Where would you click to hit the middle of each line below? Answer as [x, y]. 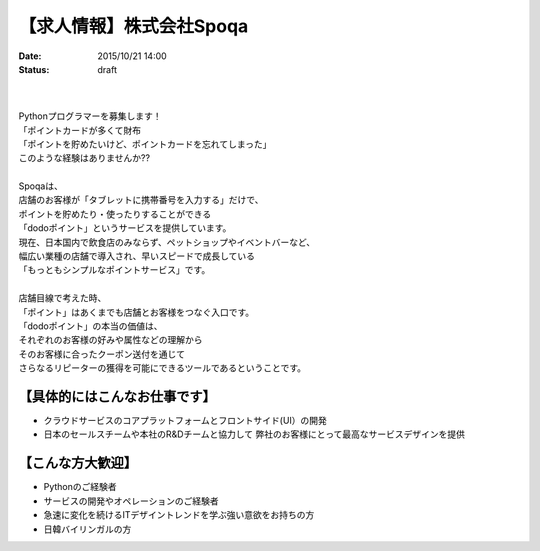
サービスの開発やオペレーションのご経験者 [131, 501]
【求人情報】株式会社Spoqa [133, 26]
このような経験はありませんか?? [84, 158]
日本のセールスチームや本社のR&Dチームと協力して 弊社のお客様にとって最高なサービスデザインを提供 [254, 434]
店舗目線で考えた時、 [62, 298]
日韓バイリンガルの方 [87, 529]
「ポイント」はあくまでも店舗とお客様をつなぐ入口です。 [136, 312]
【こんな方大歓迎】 [77, 463]
